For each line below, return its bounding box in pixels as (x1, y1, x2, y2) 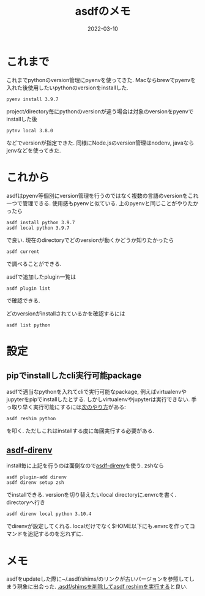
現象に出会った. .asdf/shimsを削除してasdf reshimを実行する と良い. (17, 583, 188, 590)
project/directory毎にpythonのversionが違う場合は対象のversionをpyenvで (6, 107, 194, 115)
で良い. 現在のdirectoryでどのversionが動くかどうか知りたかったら (6, 236, 174, 244)
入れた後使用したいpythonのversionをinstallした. (6, 84, 129, 91)
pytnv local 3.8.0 (6, 127, 53, 134)
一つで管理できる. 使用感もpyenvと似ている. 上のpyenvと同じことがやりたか (6, 199, 199, 207)
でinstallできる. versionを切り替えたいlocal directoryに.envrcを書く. (6, 491, 177, 499)
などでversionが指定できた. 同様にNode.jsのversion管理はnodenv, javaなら (6, 139, 195, 146)
